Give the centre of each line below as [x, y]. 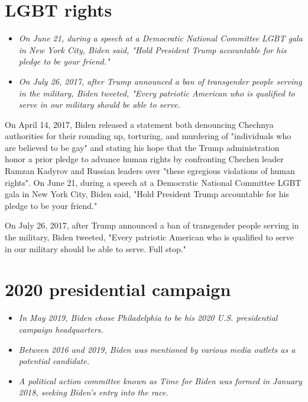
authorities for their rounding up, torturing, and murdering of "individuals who [148, 136]
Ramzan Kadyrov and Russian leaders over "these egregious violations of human [150, 171]
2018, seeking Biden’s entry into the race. [93, 392]
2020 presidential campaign [118, 289]
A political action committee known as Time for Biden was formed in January [160, 380]
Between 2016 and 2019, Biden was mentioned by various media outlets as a [157, 349]
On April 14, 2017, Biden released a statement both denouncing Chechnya [139, 124]
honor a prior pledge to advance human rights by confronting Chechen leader [144, 159]
